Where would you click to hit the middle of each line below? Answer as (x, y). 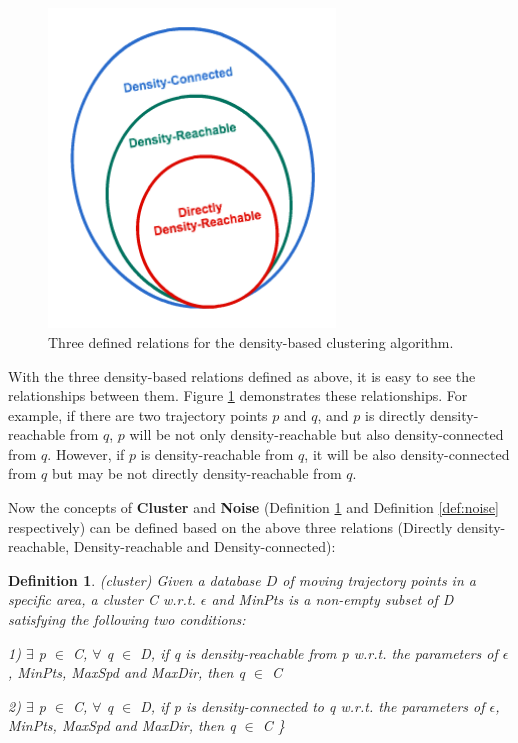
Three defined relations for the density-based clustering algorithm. (251, 341)
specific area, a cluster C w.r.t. (102, 599)
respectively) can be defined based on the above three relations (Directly (230, 526)
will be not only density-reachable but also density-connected (316, 434)
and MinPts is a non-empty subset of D (332, 599)
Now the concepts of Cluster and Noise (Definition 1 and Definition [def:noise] (253, 507)
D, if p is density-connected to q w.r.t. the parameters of (312, 705)
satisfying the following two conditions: (127, 619)
